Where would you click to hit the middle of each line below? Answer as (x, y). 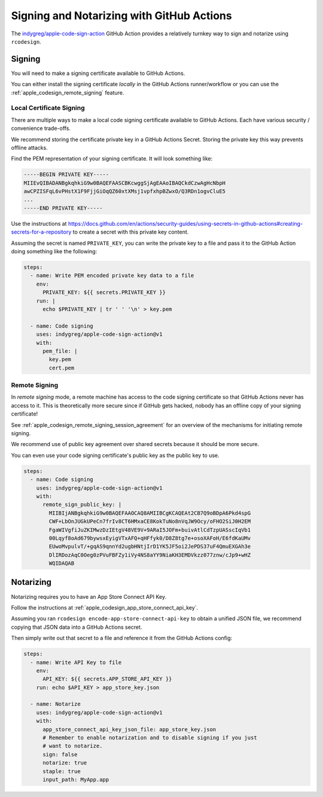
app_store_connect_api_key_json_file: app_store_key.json (129, 729)
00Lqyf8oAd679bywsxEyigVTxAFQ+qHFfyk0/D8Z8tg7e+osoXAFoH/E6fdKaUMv (150, 538)
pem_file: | (60, 351)
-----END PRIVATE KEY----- (63, 208)
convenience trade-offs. (41, 128)
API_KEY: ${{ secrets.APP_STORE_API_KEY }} (107, 679)
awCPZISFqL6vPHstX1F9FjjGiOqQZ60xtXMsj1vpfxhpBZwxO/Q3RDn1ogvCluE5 (125, 191)
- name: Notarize (55, 704)
